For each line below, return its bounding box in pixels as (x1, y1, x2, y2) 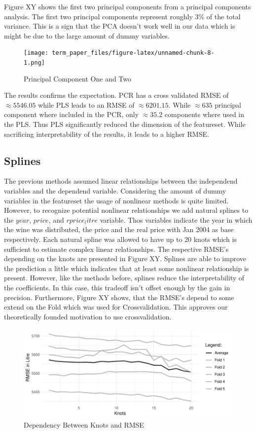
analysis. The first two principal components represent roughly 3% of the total (4, 11, 241, 21)
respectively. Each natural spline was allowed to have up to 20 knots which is (4, 234, 237, 244)
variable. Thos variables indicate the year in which (100, 214, 253, 225)
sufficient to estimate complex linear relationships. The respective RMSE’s (4, 243, 229, 254)
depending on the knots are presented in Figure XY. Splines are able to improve (4, 253, 247, 264)
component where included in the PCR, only (4, 109, 139, 119)
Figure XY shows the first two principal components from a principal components (4, 1, 251, 11)
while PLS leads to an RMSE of (38, 99, 135, 110)
